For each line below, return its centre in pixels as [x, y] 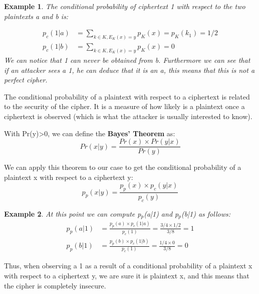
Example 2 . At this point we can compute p [73, 214]
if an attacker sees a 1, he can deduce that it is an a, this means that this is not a [129, 70]
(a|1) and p [161, 214]
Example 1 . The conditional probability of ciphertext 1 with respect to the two [125, 6]
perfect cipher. [26, 80]
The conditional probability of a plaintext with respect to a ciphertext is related [127, 96]
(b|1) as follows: [206, 214]
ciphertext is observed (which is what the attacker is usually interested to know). [128, 116]
